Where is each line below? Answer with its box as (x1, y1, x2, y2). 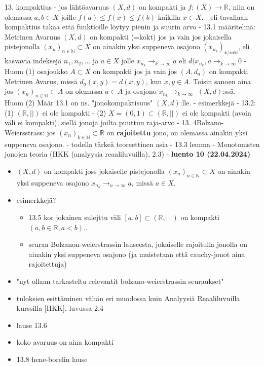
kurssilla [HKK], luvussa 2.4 (16, 303, 103, 313)
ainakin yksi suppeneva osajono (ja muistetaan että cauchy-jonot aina (28, 248, 245, 259)
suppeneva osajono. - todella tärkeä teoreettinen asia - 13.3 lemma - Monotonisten (5, 138, 260, 149)
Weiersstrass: (5, 127, 45, 137)
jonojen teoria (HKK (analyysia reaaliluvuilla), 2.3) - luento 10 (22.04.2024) (5, 149, 251, 159)
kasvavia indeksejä (5, 55, 62, 66)
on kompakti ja (138, 2, 186, 12)
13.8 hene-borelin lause (16, 353, 88, 364)
